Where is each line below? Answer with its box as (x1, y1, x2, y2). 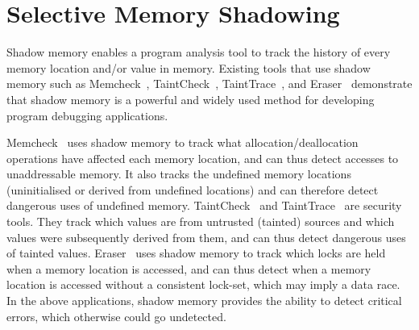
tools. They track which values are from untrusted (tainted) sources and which (6, 213, 395, 230)
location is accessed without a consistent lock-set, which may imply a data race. (6, 276, 400, 293)
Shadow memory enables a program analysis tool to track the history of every (6, 44, 391, 61)
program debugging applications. (6, 107, 168, 123)
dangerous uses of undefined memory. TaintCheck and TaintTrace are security (6, 197, 402, 214)
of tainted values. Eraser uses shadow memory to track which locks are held (6, 244, 386, 261)
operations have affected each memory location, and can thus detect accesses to (6, 149, 399, 166)
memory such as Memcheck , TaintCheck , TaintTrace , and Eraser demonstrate (6, 75, 413, 92)
